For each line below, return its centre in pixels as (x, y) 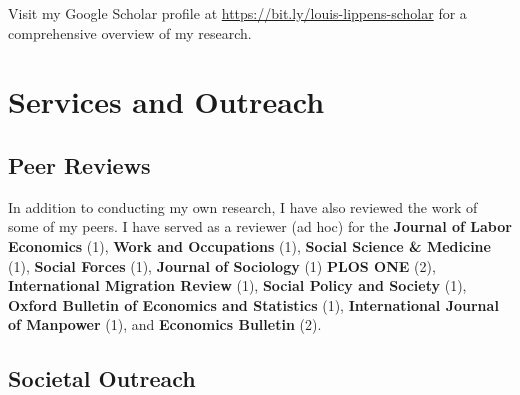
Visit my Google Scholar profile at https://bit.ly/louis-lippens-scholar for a (237, 13)
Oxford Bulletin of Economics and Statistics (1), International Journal (253, 304)
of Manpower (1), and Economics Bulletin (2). (165, 324)
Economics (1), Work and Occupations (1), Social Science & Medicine (249, 245)
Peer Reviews (79, 164)
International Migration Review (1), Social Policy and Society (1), (237, 285)
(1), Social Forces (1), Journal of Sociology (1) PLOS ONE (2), (222, 265)
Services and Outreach (166, 101)
